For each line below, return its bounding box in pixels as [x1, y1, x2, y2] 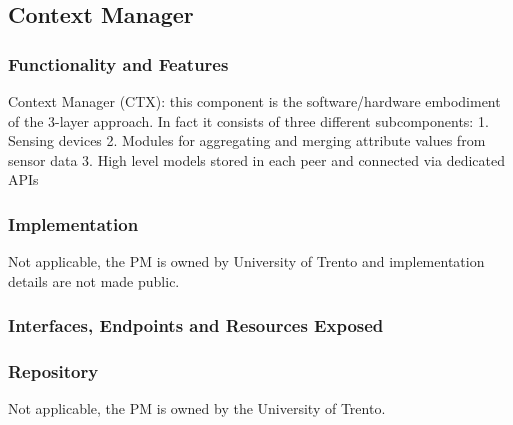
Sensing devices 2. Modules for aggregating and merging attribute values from [8, 130, 486, 151]
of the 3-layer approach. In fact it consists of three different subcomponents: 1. [8, 110, 489, 131]
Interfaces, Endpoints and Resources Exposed [8, 313, 384, 338]
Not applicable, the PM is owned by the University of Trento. [8, 398, 386, 419]
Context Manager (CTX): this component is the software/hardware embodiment [8, 91, 501, 111]
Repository [8, 359, 99, 384]
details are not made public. [8, 270, 180, 291]
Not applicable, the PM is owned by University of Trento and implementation [8, 251, 485, 272]
